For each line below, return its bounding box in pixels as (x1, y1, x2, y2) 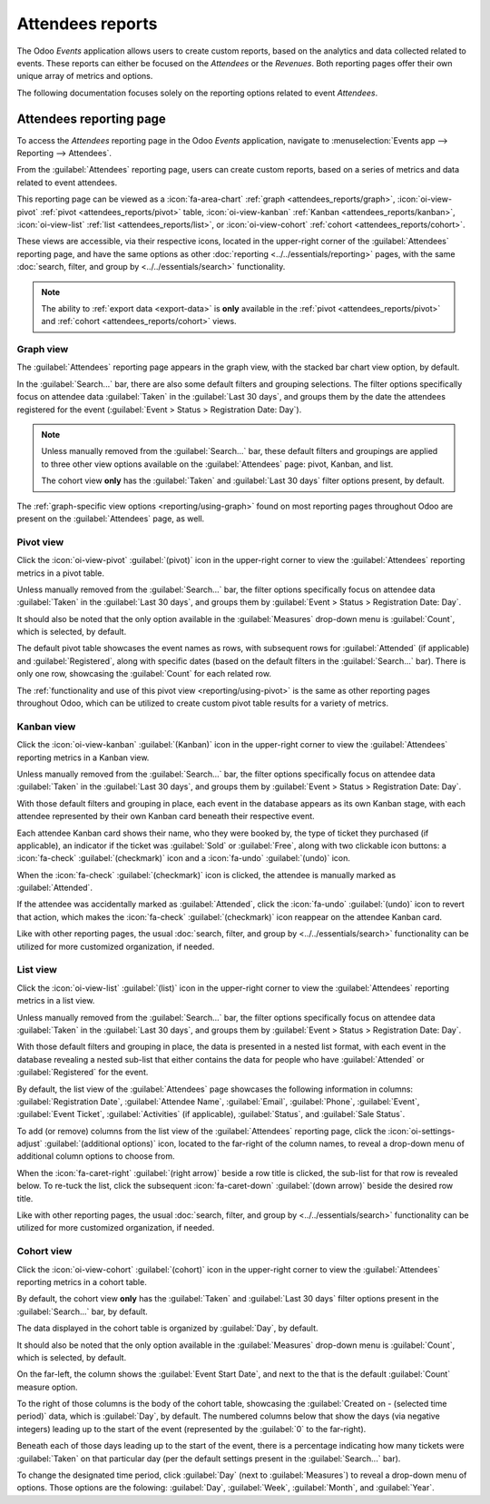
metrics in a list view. (16, 995, 95, 1006)
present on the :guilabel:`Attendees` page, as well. (16, 513, 205, 524)
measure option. (16, 1381, 78, 1392)
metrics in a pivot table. (16, 568, 104, 579)
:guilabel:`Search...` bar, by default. (16, 1306, 149, 1317)
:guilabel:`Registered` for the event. (16, 1067, 149, 1078)
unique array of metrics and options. (16, 71, 153, 82)
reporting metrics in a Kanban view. (16, 752, 150, 763)
